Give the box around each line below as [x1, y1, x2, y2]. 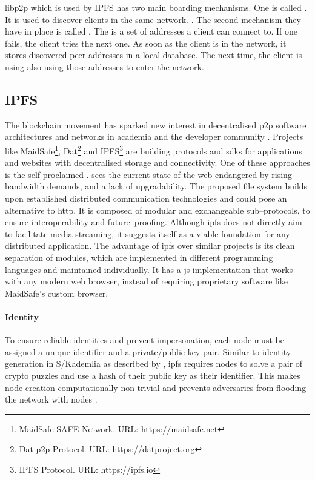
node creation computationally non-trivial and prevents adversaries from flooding [5, 381, 307, 393]
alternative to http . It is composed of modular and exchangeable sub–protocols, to [5, 203, 310, 216]
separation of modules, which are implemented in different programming [5, 251, 273, 263]
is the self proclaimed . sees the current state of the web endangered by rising [5, 168, 292, 180]
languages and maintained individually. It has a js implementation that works [5, 263, 293, 275]
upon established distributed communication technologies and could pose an [5, 191, 287, 204]
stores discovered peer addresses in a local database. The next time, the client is [5, 48, 302, 61]
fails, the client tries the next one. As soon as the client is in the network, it [5, 36, 287, 49]
